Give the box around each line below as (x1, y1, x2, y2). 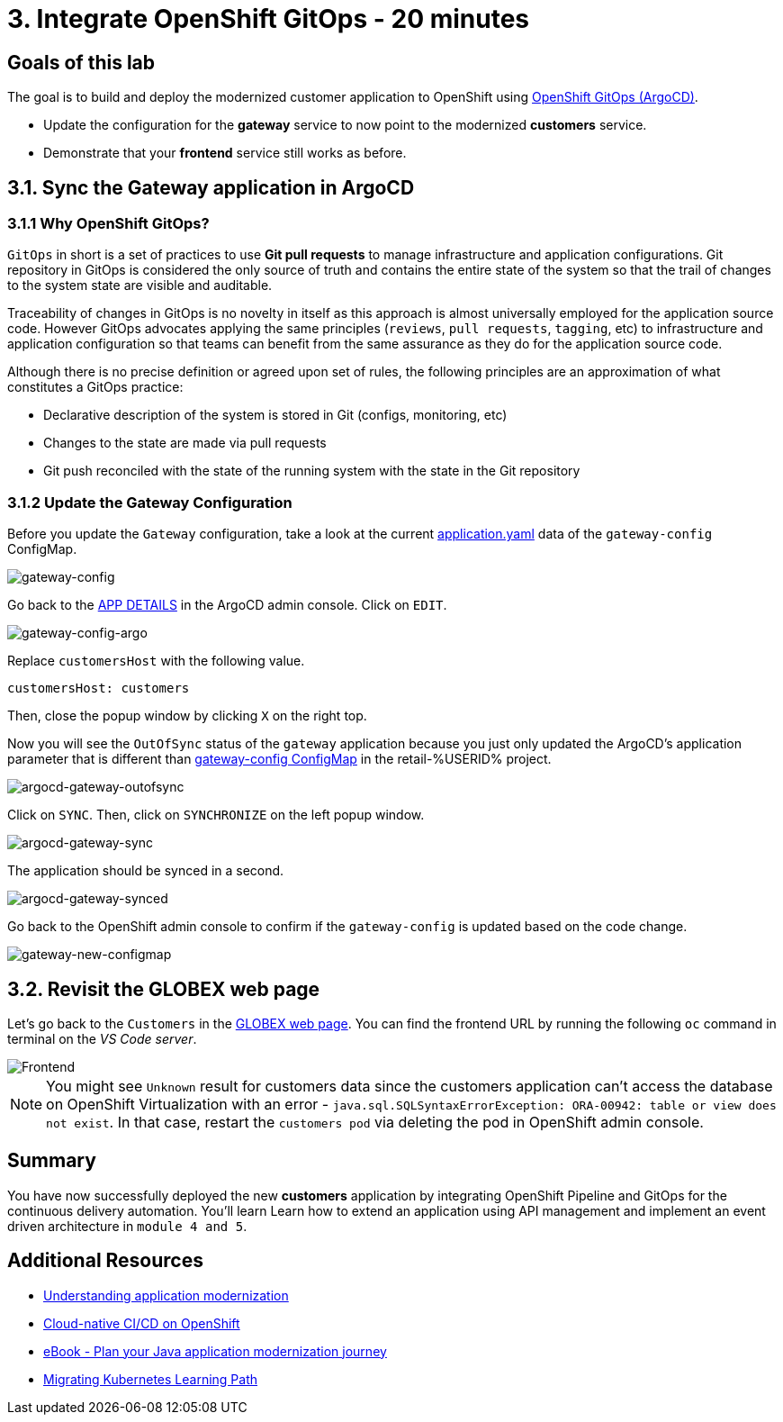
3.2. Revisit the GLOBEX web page (7, 977, 320, 1001)
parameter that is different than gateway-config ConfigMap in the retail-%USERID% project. (7, 751, 552, 767)
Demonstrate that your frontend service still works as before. (43, 145, 407, 161)
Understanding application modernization (43, 1287, 289, 1303)
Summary (7, 1149, 96, 1173)
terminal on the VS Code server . (7, 1030, 197, 1046)
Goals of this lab (7, 50, 156, 74)
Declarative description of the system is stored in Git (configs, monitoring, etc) (43, 407, 508, 423)
